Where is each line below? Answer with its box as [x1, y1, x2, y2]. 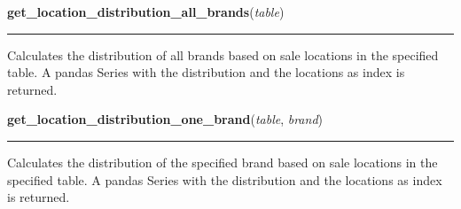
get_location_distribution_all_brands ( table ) [7, 3, 285, 20]
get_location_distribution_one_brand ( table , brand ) [7, 110, 323, 128]
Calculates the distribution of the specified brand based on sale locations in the [7, 152, 438, 171]
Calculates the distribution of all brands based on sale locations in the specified [7, 45, 439, 64]
